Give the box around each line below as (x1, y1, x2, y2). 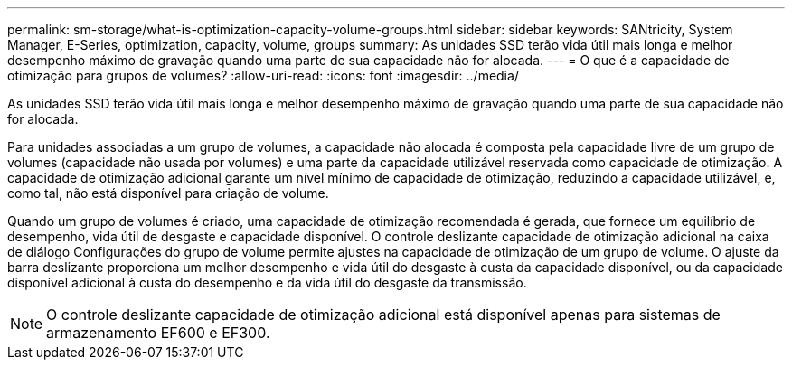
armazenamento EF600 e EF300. (46, 324, 270, 342)
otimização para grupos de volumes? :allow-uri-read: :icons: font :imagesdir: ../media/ (7, 68, 519, 83)
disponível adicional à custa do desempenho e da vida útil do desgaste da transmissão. (7, 275, 527, 290)
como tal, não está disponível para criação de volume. (7, 185, 329, 201)
